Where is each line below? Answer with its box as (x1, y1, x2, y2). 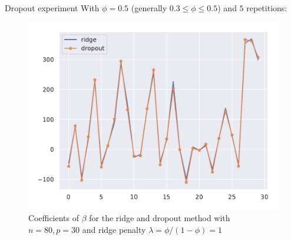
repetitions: (246, 2, 287, 14)
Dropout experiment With (5, 2, 100, 14)
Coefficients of (28, 212, 80, 224)
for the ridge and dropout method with (89, 212, 230, 224)
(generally (131, 2, 167, 14)
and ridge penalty (82, 223, 146, 235)
